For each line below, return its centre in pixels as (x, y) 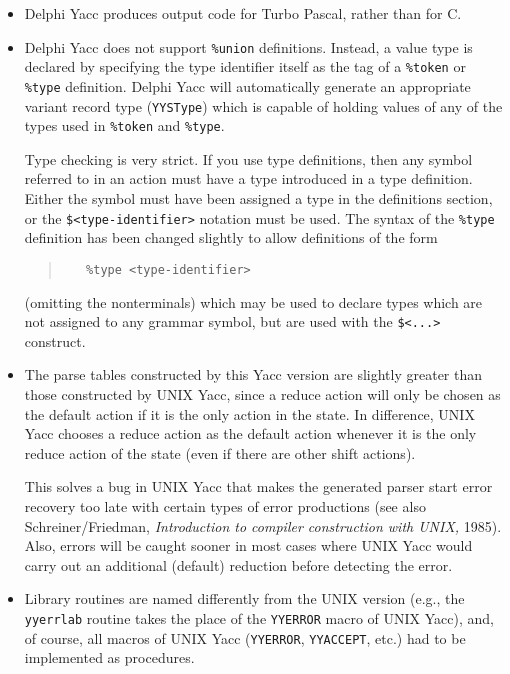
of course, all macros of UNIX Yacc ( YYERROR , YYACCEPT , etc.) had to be (245, 637)
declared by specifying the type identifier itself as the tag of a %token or (245, 66)
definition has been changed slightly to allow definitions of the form (231, 237)
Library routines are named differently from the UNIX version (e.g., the (244, 598)
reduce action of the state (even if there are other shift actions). (220, 452)
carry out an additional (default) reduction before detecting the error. (238, 564)
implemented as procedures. (109, 657)
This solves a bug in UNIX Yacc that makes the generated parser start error (258, 486)
